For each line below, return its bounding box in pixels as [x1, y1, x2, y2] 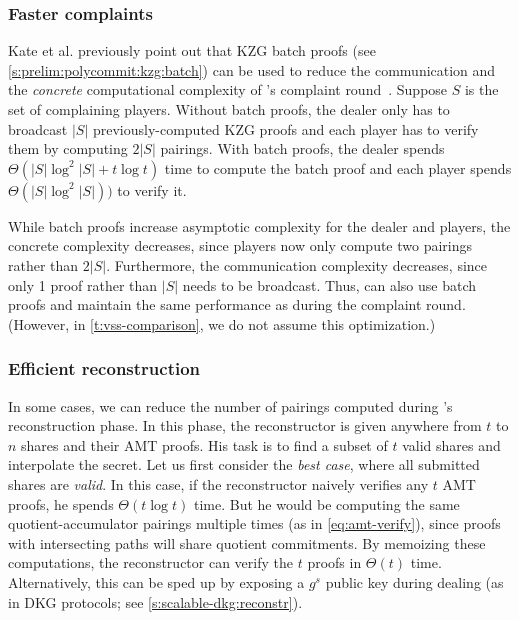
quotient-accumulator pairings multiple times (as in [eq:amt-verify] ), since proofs [8, 513, 501, 534]
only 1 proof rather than [8, 274, 158, 295]
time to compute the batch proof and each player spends [164, 157, 512, 178]
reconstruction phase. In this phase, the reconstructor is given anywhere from [8, 415, 482, 436]
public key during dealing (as [325, 571, 504, 592]
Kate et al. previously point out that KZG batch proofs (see [8, 40, 376, 61]
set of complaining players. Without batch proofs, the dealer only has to [8, 99, 450, 119]
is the [464, 79, 499, 100]
